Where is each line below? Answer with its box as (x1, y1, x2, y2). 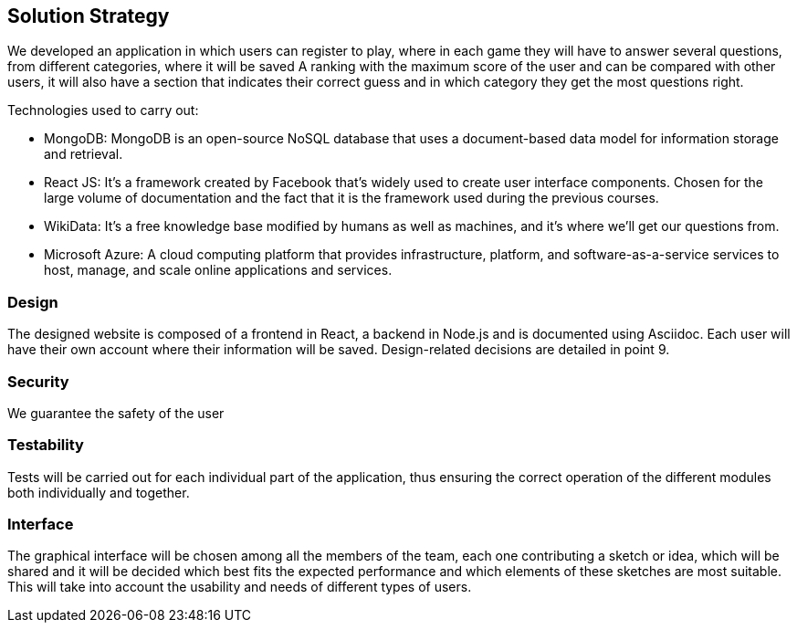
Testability (7, 436, 84, 455)
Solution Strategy (7, 5, 170, 27)
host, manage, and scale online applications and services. (44, 262, 393, 278)
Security (7, 372, 69, 391)
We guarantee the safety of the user (7, 404, 225, 421)
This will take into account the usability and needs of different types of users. (7, 579, 472, 595)
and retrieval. (44, 146, 123, 163)
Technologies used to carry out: (7, 102, 199, 119)
